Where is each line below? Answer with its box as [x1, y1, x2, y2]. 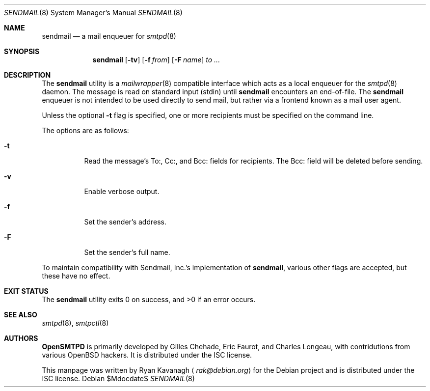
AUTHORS [4, 334, 38, 342]
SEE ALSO [4, 310, 37, 319]
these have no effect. [42, 272, 110, 280]
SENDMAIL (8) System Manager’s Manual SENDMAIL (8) [4, 8, 183, 17]
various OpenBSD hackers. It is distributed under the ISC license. [42, 351, 252, 359]
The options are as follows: [42, 126, 129, 135]
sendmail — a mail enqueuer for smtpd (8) [42, 32, 176, 40]
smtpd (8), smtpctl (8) [42, 319, 109, 327]
